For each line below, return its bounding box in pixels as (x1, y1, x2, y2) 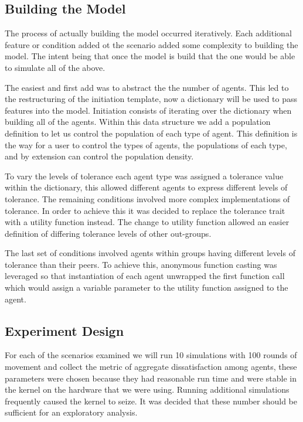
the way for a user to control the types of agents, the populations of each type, (5, 138, 287, 151)
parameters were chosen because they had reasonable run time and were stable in (5, 372, 297, 384)
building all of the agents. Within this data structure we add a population (5, 115, 271, 128)
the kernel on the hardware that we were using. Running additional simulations (5, 383, 290, 396)
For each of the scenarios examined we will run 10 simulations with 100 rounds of (5, 349, 297, 361)
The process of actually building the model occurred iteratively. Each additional (5, 27, 292, 39)
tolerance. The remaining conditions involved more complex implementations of (5, 192, 290, 205)
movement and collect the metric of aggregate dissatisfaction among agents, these (5, 360, 297, 373)
